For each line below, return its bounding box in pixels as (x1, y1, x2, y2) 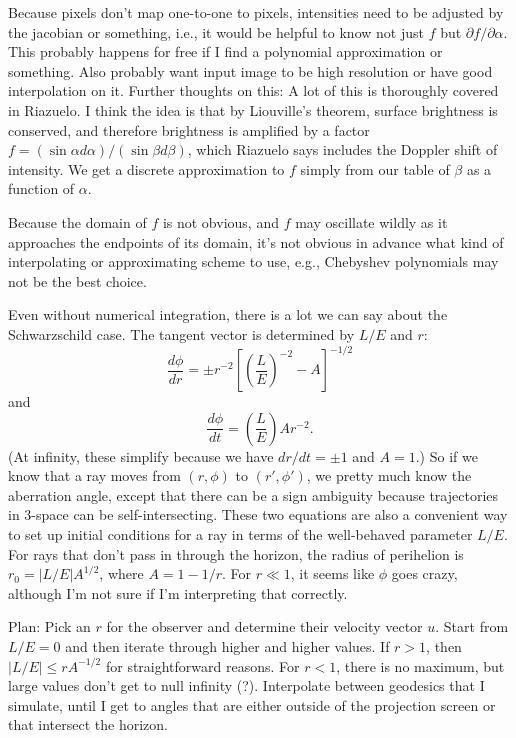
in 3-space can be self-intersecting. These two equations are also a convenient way (8, 504, 508, 525)
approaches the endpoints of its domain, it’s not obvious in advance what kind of (8, 231, 504, 252)
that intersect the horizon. (8, 714, 168, 735)
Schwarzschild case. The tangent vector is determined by (8, 323, 355, 344)
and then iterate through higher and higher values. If (65, 635, 390, 656)
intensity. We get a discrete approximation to (8, 158, 285, 179)
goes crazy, (391, 563, 458, 584)
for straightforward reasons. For (105, 655, 300, 676)
